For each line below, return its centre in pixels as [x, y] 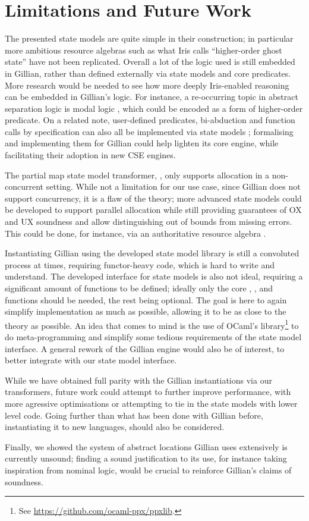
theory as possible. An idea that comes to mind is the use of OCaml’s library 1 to [152, 324]
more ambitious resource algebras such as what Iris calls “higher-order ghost [144, 50]
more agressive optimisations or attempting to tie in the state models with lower [151, 403]
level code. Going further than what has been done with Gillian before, [134, 415]
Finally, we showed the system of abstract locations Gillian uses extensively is [146, 446]
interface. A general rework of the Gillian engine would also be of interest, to [145, 348]
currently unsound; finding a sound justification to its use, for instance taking [146, 458]
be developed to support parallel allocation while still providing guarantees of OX [153, 210]
